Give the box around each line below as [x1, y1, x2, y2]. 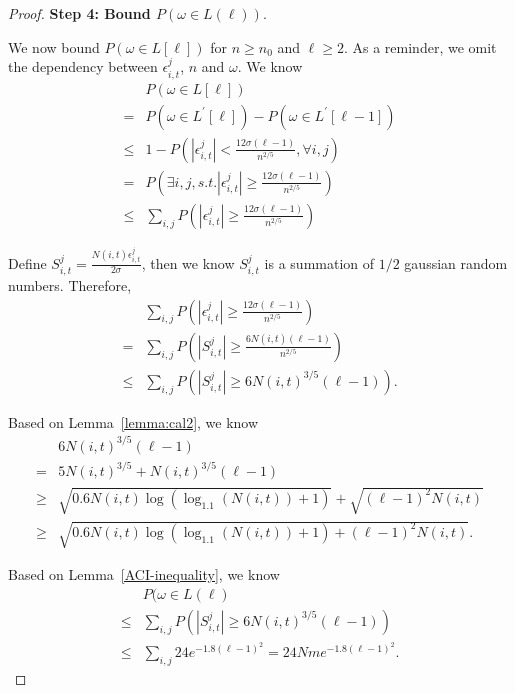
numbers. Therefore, [8, 275, 132, 296]
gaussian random [404, 252, 508, 273]
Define [8, 252, 47, 273]
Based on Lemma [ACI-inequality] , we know [8, 564, 280, 585]
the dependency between [8, 56, 158, 77]
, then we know [141, 252, 235, 273]
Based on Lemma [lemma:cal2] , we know [8, 411, 259, 432]
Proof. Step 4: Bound [8, 3, 151, 23]
